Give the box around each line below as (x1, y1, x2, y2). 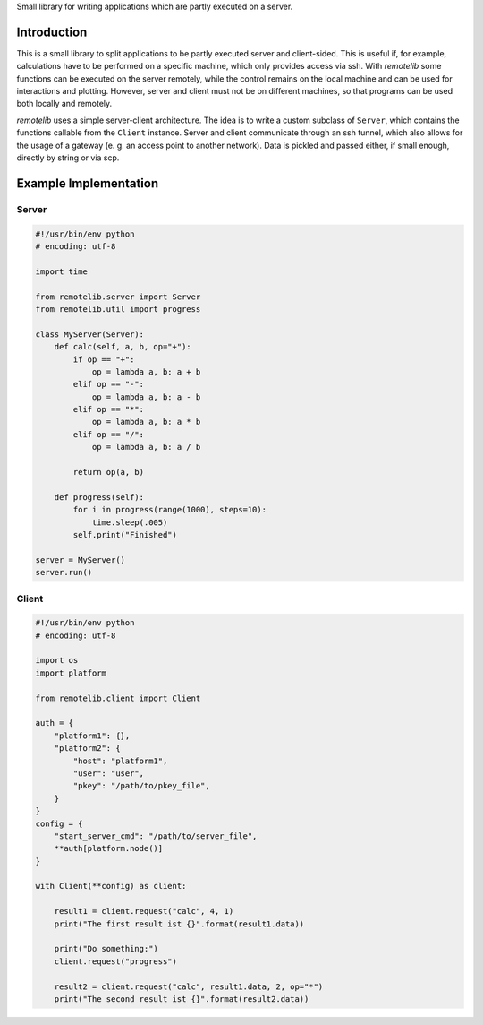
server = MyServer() (35, 555, 125, 564)
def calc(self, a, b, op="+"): (54, 341, 191, 352)
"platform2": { (54, 744, 121, 754)
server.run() (35, 567, 93, 578)
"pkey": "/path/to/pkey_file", (72, 780, 210, 791)
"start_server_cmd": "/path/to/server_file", (54, 831, 258, 841)
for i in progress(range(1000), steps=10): (72, 504, 267, 515)
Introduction (16, 24, 88, 39)
